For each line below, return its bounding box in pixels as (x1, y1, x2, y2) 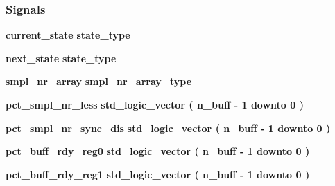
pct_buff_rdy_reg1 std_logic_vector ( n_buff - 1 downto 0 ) (6, 167, 310, 181)
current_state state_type (6, 28, 130, 42)
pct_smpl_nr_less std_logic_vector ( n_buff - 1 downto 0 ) (6, 97, 304, 111)
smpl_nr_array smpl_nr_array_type (6, 74, 192, 89)
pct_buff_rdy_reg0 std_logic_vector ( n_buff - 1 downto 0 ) (6, 144, 310, 158)
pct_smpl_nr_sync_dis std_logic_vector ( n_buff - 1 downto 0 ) (6, 120, 331, 135)
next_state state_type (6, 50, 117, 65)
